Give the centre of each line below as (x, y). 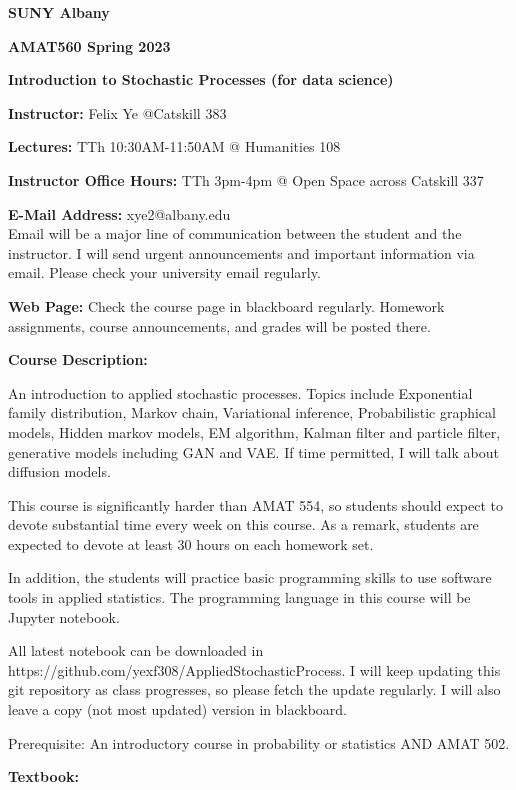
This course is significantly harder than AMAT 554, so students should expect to (256, 504)
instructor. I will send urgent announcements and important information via (241, 252)
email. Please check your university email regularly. (164, 272)
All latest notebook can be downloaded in (136, 650)
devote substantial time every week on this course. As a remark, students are (243, 524)
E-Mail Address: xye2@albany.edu (119, 213)
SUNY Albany (59, 12)
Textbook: (43, 776)
